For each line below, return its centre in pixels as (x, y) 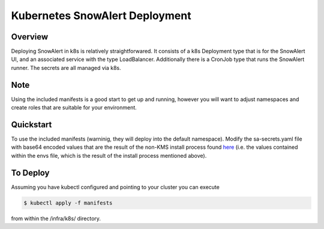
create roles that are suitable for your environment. (74, 108)
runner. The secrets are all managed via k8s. (66, 68)
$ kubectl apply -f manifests (68, 203)
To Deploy (30, 172)
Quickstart (31, 125)
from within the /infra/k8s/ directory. (56, 218)
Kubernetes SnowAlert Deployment (101, 16)
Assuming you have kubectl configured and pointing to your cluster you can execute (115, 187)
